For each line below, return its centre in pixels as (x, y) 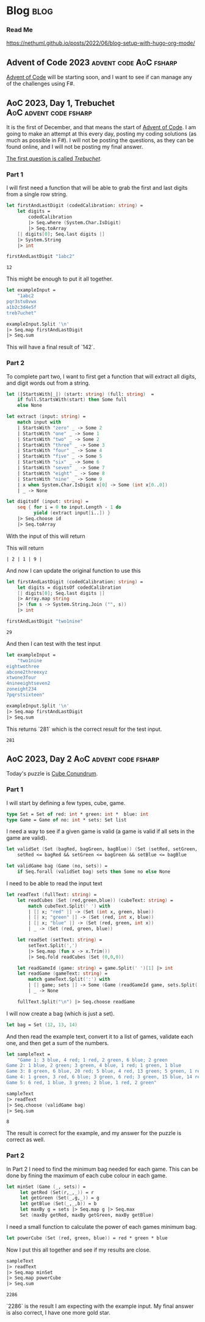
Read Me (20, 30)
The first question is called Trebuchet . (54, 159)
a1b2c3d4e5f (21, 307)
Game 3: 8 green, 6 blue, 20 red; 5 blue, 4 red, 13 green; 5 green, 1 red (105, 1071)
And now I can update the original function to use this (74, 570)
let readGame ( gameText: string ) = (63, 974)
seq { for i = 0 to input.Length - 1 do (69, 507)
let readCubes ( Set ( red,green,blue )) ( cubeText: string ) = (95, 900)
